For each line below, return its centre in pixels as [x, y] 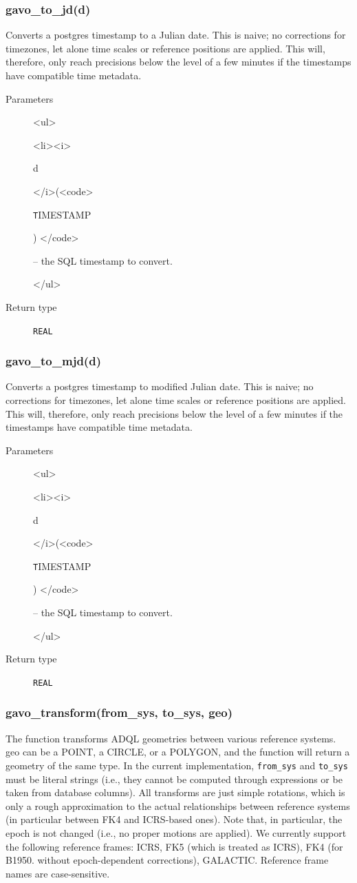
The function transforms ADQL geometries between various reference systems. [171, 738]
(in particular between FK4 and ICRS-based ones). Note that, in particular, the [174, 819]
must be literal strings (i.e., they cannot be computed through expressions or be [174, 779]
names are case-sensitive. [58, 873]
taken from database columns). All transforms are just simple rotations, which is [175, 792]
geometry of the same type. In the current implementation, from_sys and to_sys [177, 765]
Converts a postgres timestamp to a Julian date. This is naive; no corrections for [176, 35]
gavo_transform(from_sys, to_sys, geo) [119, 712]
